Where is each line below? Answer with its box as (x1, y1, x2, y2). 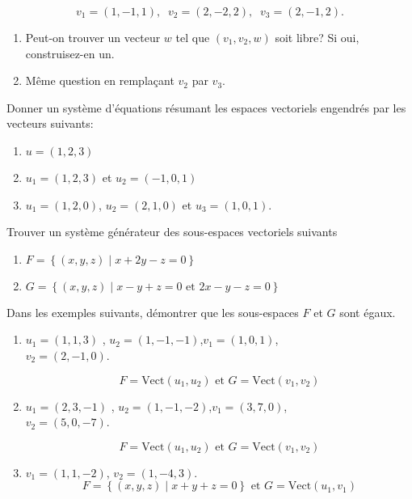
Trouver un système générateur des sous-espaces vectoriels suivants (6, 223, 338, 240)
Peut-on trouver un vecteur (25, 29, 161, 45)
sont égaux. (339, 303, 396, 320)
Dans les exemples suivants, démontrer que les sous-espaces (6, 303, 299, 320)
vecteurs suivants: (6, 115, 94, 132)
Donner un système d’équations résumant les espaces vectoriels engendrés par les (6, 99, 406, 116)
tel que (175, 29, 210, 45)
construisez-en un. (25, 44, 115, 61)
